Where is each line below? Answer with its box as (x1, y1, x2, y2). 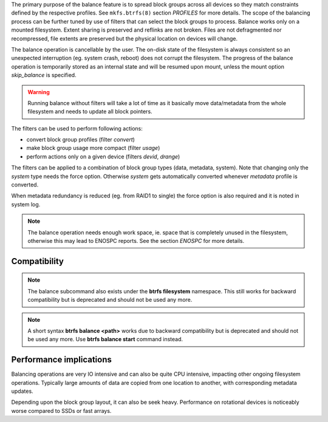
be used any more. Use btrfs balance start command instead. (27, 336, 183, 343)
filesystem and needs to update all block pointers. (27, 108, 152, 115)
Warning (27, 88, 50, 95)
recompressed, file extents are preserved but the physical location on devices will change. (11, 35, 238, 42)
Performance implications (11, 355, 112, 365)
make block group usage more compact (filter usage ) (26, 145, 160, 152)
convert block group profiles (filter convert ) (26, 136, 135, 143)
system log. (11, 200, 41, 208)
